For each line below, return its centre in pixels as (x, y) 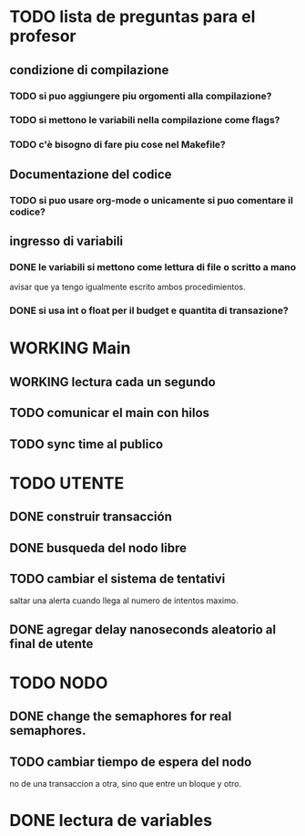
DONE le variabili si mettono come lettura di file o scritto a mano (153, 266)
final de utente (51, 644)
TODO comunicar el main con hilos (110, 413)
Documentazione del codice (91, 174)
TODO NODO (59, 683)
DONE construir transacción (91, 517)
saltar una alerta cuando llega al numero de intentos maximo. (124, 601)
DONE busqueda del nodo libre (98, 548)
